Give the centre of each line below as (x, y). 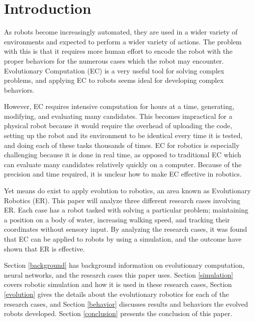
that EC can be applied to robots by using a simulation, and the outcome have (123, 239)
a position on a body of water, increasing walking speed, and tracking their (117, 219)
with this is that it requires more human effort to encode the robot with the (118, 51)
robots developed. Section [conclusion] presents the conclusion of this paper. (118, 313)
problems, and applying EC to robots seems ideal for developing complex (114, 80)
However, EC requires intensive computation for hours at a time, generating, (119, 106)
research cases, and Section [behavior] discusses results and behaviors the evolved (126, 304)
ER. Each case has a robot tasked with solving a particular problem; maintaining (126, 210)
